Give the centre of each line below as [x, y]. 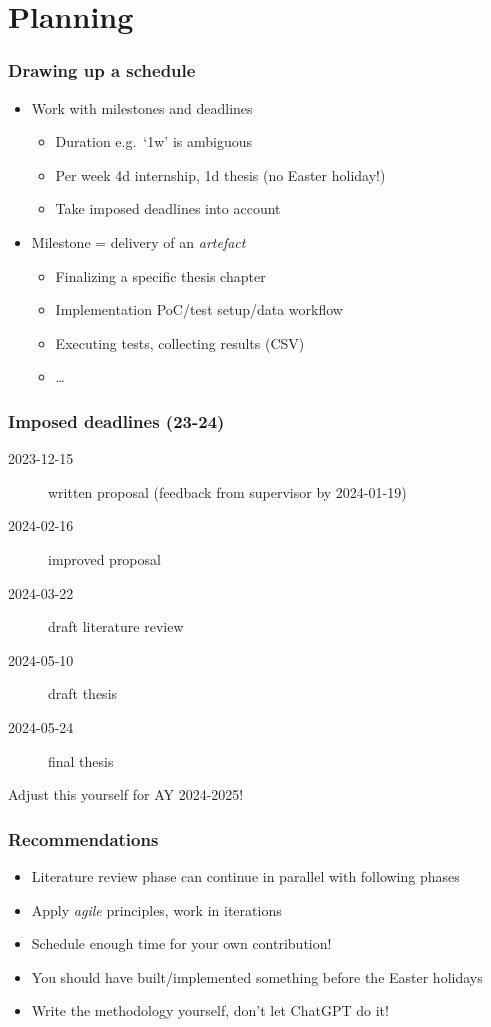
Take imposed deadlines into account [168, 208]
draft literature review [116, 626]
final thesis [81, 760]
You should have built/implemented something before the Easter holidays [257, 976]
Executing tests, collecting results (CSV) [180, 342]
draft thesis [83, 693]
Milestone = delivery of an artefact [138, 241]
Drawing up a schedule [102, 70]
